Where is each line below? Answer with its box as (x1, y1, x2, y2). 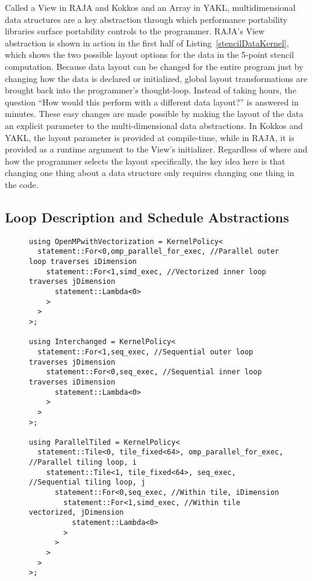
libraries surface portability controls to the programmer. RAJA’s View (5, 25, 265, 37)
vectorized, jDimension (29, 508, 124, 517)
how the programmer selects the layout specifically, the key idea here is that (5, 154, 285, 167)
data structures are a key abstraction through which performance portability (5, 13, 288, 25)
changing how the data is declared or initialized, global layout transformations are (5, 72, 308, 84)
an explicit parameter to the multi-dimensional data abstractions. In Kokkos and (5, 119, 303, 131)
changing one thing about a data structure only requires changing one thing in (5, 166, 295, 179)
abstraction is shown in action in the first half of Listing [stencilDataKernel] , (5, 36, 289, 49)
